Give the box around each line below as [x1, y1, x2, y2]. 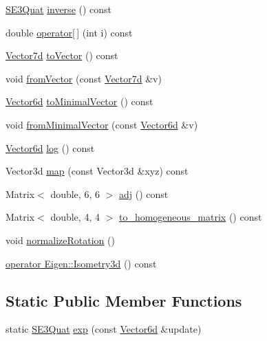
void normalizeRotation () [6, 232, 115, 247]
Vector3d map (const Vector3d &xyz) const [6, 164, 189, 178]
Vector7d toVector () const [6, 48, 118, 63]
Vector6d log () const [6, 140, 95, 155]
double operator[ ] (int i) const [6, 25, 133, 39]
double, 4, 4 [50, 210, 100, 224]
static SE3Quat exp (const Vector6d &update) [6, 322, 202, 336]
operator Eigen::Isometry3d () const [6, 256, 157, 270]
